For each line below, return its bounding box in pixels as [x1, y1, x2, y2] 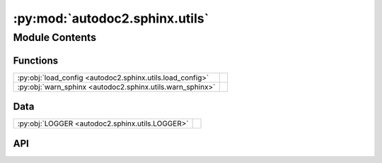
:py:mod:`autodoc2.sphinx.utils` [13, 11, 209, 26]
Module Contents [13, 31, 97, 44]
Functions [13, 54, 59, 66]
